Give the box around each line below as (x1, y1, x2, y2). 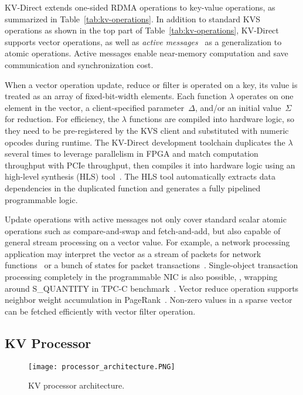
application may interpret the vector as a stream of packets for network (5, 247, 261, 259)
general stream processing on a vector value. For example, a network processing (5, 236, 290, 248)
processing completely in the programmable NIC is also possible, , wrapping (5, 271, 278, 283)
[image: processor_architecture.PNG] (28, 362, 175, 371)
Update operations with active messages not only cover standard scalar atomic (5, 213, 287, 225)
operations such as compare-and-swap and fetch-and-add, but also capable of (5, 224, 281, 237)
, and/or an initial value (195, 101, 281, 113)
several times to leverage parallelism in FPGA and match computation (5, 147, 258, 160)
